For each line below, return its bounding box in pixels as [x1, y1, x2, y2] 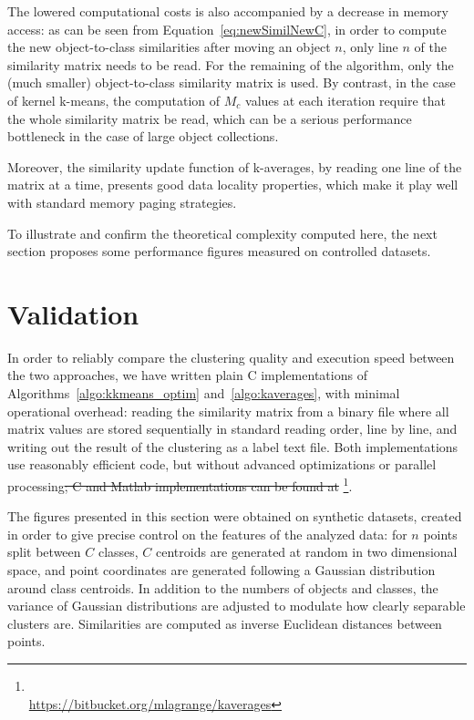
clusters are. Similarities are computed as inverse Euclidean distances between [7, 613, 442, 633]
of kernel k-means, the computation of [7, 90, 221, 109]
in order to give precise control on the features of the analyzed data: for [7, 524, 407, 543]
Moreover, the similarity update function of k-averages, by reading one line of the [7, 157, 462, 176]
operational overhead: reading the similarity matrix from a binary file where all [7, 401, 449, 420]
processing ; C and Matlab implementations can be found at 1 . [7, 474, 353, 495]
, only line [342, 37, 398, 57]
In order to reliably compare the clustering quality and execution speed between [7, 347, 455, 366]
